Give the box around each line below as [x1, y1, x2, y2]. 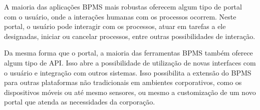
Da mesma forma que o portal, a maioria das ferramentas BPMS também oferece [4, 47, 253, 58]
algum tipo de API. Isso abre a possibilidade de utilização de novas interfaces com [4, 57, 256, 67]
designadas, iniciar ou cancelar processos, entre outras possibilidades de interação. [4, 30, 255, 41]
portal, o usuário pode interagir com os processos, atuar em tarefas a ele [4, 21, 226, 31]
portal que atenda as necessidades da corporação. [4, 96, 155, 107]
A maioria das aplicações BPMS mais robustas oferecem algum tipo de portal [4, 1, 242, 11]
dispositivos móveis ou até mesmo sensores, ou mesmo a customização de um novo [4, 86, 256, 97]
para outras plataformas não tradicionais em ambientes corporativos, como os [4, 77, 242, 87]
